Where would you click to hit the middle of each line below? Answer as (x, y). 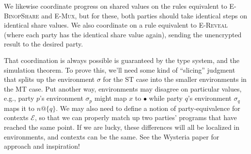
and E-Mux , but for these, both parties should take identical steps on (144, 15)
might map (110, 98)
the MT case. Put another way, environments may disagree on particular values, (123, 88)
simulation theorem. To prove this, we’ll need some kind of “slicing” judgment (120, 69)
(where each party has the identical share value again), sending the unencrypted (123, 34)
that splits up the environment (49, 79)
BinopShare (22, 15)
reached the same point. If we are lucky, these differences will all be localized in (122, 127)
